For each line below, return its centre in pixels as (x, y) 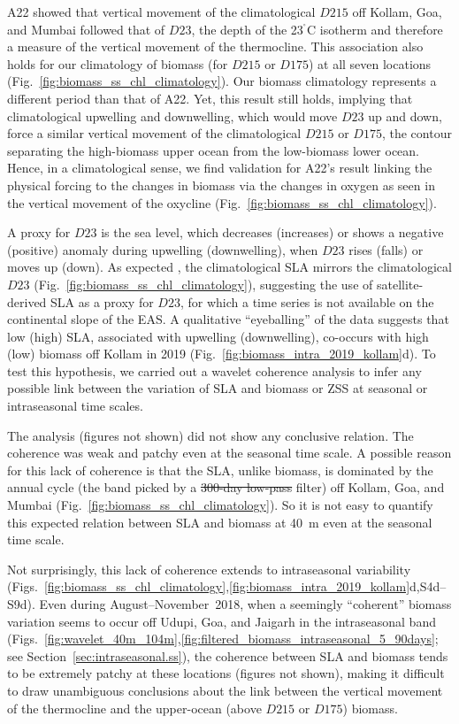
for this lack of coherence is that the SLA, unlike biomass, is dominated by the (220, 470)
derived (27, 301)
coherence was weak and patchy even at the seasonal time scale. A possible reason (229, 453)
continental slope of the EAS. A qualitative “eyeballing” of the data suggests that (228, 319)
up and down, (405, 116)
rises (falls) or (386, 249)
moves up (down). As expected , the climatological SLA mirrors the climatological (229, 267)
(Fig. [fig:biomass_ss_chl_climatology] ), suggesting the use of (203, 284)
